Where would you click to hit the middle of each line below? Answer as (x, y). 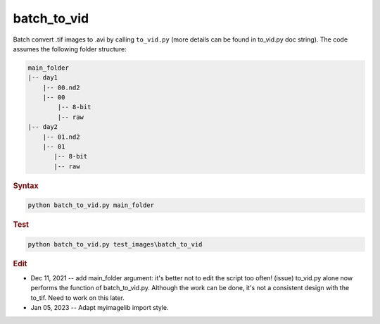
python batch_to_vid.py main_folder (91, 205)
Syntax (26, 185)
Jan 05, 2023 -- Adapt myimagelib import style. (100, 308)
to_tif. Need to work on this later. (77, 298)
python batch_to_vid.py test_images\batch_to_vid (115, 244)
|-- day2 (43, 127)
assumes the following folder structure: (70, 49)
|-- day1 (43, 78)
